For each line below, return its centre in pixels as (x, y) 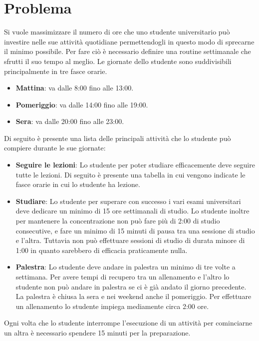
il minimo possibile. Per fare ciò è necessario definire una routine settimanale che (128, 51)
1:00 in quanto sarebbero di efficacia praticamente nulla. (102, 250)
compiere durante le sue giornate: (55, 148)
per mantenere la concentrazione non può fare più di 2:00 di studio (118, 221)
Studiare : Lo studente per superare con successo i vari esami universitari (128, 201)
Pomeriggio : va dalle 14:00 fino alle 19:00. (82, 104)
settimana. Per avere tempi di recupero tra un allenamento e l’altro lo (123, 276)
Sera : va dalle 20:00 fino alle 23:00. (70, 121)
